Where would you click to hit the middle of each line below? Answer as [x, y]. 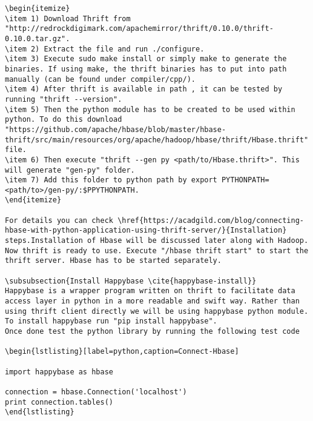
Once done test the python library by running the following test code [152, 331]
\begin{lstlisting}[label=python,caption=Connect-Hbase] [122, 352]
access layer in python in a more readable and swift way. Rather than [152, 301]
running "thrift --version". [64, 99]
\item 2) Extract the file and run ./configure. [105, 49]
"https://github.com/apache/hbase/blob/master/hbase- [116, 129]
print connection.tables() [59, 402]
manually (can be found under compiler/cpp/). [100, 79]
